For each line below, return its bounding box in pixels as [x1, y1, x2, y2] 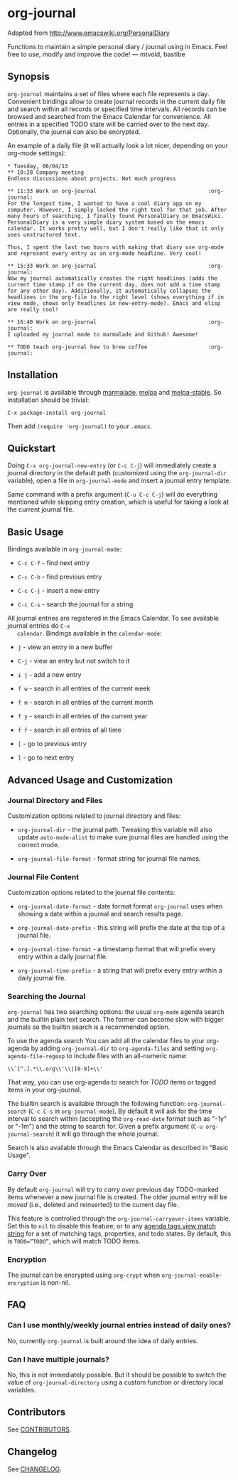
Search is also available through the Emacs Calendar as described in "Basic [7, 1144, 229, 1152]
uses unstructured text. [7, 231, 81, 238]
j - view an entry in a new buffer [17, 643, 113, 651]
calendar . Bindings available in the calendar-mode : [16, 629, 162, 638]
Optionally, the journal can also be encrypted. [7, 127, 141, 136]
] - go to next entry [17, 753, 75, 762]
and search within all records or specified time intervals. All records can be [7, 105, 227, 113]
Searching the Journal [7, 992, 86, 1002]
